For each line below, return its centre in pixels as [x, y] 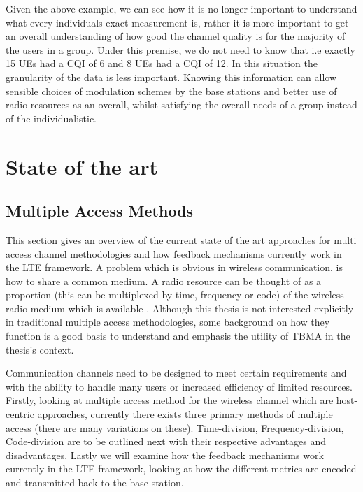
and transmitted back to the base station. [95, 483]
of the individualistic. [51, 118]
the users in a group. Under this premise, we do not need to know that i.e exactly [180, 49]
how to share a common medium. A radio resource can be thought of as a [164, 281]
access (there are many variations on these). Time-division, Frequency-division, [175, 427]
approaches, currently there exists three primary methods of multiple [185, 414]
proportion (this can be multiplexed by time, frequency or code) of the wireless [175, 295]
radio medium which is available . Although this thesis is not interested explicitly [180, 308]
